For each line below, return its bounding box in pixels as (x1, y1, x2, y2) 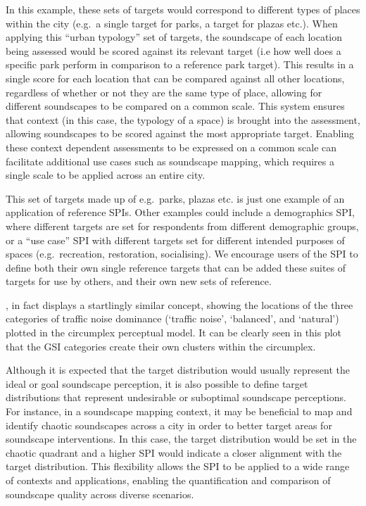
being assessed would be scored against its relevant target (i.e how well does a (6, 43, 341, 58)
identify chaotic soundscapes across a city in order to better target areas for (6, 417, 332, 432)
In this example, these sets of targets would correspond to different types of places (6, 2, 360, 16)
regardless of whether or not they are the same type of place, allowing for (6, 84, 322, 99)
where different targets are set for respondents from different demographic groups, (6, 218, 359, 233)
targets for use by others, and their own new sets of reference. (6, 274, 272, 289)
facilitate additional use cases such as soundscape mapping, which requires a (6, 153, 334, 168)
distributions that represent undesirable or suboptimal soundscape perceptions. (6, 390, 346, 405)
